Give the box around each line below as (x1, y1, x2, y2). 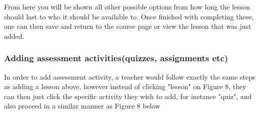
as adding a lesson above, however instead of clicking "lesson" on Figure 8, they (4, 81, 246, 92)
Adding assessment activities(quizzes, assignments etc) (4, 52, 228, 64)
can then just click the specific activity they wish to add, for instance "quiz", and (4, 91, 252, 101)
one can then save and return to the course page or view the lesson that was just (4, 21, 251, 31)
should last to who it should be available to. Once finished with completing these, (4, 11, 254, 21)
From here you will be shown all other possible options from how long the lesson (4, 1, 250, 11)
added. (4, 30, 24, 41)
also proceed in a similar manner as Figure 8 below (4, 101, 160, 111)
